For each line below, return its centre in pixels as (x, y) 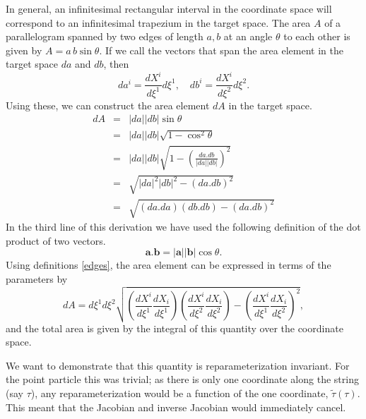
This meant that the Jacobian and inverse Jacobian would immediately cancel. (176, 407)
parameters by (37, 278)
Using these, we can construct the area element (108, 105)
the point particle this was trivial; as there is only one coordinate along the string (182, 379)
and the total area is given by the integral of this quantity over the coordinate (175, 328)
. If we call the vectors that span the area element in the (221, 50)
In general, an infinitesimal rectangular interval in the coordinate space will (169, 8)
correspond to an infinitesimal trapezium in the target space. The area (158, 22)
